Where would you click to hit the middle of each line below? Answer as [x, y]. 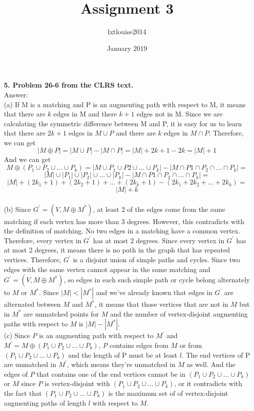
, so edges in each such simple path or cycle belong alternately [157, 280]
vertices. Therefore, [33, 260]
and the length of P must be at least [123, 354]
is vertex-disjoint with [77, 383]
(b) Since [18, 209]
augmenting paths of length [45, 402]
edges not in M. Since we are [180, 114]
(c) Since [17, 335]
